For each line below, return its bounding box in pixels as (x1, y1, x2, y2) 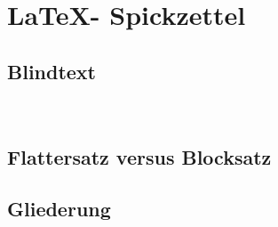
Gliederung (7, 195, 111, 223)
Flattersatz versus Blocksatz (7, 142, 272, 170)
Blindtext (7, 57, 97, 85)
